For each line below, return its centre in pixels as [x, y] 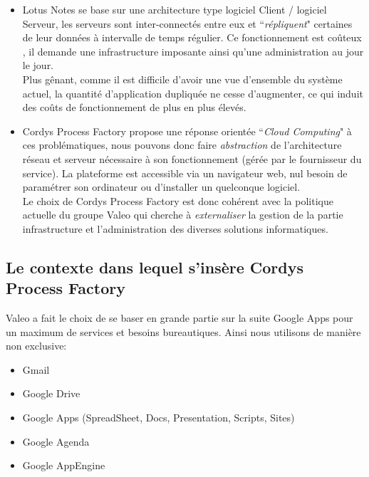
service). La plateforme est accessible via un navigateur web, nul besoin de [185, 173]
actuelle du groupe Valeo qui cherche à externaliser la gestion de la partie [183, 215]
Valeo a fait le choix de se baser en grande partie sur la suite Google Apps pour [180, 318]
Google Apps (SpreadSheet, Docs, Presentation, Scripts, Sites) [158, 418]
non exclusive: [36, 346]
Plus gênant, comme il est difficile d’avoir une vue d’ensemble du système [182, 79]
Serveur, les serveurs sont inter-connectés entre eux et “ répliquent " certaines [187, 23]
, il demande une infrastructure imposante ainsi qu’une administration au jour [193, 51]
